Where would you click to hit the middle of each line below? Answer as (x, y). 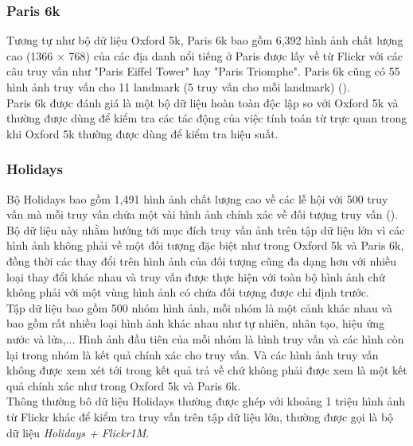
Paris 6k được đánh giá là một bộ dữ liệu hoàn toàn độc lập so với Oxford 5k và (203, 102)
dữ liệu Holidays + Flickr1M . (78, 432)
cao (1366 (30, 55)
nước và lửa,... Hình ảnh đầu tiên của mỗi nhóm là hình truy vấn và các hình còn (205, 338)
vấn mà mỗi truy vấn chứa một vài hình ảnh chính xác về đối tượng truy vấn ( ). (203, 214)
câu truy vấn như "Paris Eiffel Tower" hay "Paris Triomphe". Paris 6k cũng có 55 (203, 71)
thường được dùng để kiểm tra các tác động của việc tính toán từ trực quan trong (207, 118)
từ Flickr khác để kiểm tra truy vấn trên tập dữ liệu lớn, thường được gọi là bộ (200, 416)
